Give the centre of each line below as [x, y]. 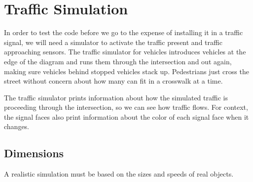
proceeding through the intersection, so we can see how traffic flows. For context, [126, 107]
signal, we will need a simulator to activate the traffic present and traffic [113, 42]
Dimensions [34, 153]
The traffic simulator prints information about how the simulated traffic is [116, 97]
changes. [17, 126]
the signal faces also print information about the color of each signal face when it [126, 116]
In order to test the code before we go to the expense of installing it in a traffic [124, 32]
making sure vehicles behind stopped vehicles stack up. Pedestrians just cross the [126, 71]
